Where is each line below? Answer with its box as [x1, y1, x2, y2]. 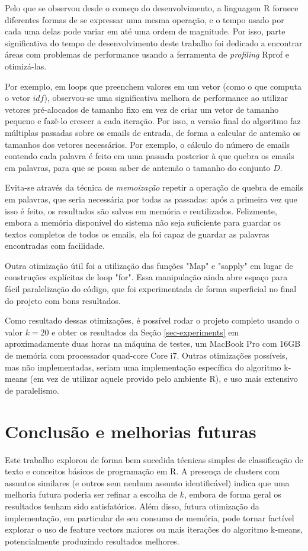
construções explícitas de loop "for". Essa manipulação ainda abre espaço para [5, 271, 288, 283]
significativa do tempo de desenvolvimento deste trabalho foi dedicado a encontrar [5, 36, 303, 49]
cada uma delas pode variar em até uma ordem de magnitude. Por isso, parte [5, 25, 285, 37]
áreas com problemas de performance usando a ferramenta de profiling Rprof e [5, 48, 289, 61]
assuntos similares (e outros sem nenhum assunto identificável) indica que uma [5, 476, 290, 489]
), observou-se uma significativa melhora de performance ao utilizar [44, 91, 288, 104]
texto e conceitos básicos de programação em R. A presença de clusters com [5, 465, 280, 477]
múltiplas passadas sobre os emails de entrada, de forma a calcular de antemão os [5, 126, 301, 138]
